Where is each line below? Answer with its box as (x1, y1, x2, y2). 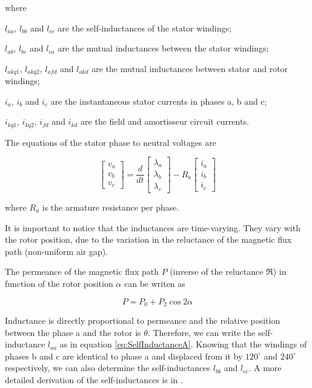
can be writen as (124, 277, 185, 289)
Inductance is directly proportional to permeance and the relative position (5, 314, 280, 326)
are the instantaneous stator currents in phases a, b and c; (50, 94, 267, 107)
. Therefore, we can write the (147, 326, 256, 338)
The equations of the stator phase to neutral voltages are (5, 136, 216, 148)
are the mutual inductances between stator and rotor (91, 62, 288, 74)
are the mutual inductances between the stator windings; (58, 42, 269, 54)
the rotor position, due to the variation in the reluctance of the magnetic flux (5, 233, 292, 246)
